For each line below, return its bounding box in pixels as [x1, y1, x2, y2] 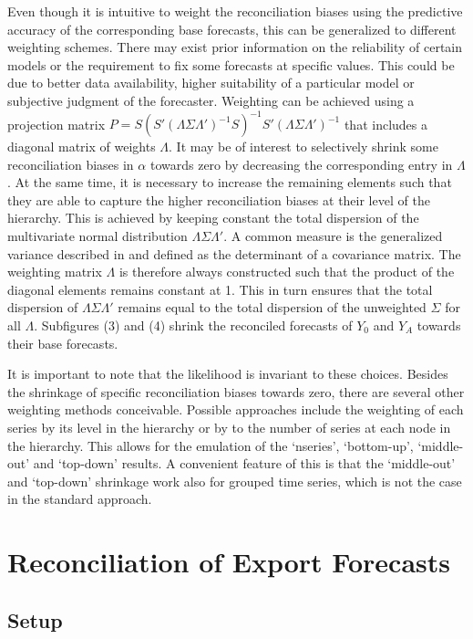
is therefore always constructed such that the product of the [118, 262, 455, 281]
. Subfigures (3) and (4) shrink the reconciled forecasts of [34, 316, 353, 334]
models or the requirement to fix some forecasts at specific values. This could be [7, 55, 455, 74]
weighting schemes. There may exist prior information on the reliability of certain [7, 37, 463, 57]
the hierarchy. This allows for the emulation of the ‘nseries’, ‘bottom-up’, [7, 435, 414, 455]
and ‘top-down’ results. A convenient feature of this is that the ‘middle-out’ [33, 454, 456, 473]
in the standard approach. [7, 489, 152, 508]
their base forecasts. [7, 333, 118, 352]
